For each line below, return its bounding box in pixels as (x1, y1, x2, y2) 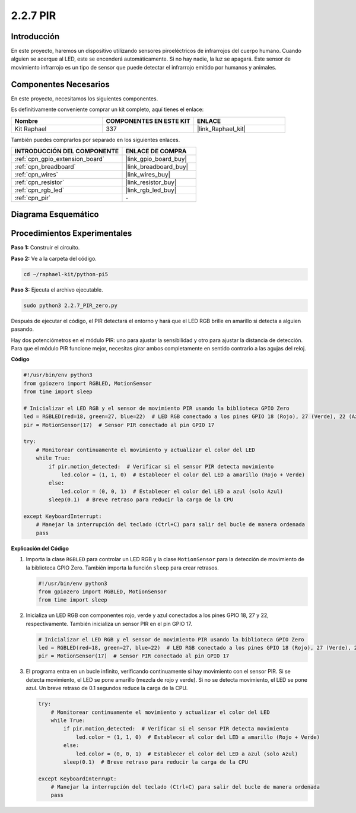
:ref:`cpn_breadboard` (14, 162, 77, 170)
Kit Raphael (14, 125, 47, 133)
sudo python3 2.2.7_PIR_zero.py (23, 302, 118, 309)
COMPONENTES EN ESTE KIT (106, 116, 190, 125)
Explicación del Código (11, 545, 69, 552)
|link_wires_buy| (125, 170, 171, 178)
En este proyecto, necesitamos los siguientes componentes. (11, 95, 158, 102)
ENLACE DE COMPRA (125, 147, 187, 155)
